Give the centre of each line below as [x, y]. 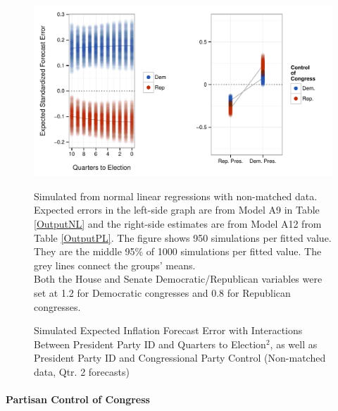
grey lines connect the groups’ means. [115, 265]
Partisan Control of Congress [78, 399]
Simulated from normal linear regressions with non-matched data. [176, 196]
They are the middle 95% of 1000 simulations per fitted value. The [178, 251]
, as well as [294, 344]
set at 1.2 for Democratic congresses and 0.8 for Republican [162, 292]
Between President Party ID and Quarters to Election [150, 344]
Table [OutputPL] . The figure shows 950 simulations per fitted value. [183, 237]
